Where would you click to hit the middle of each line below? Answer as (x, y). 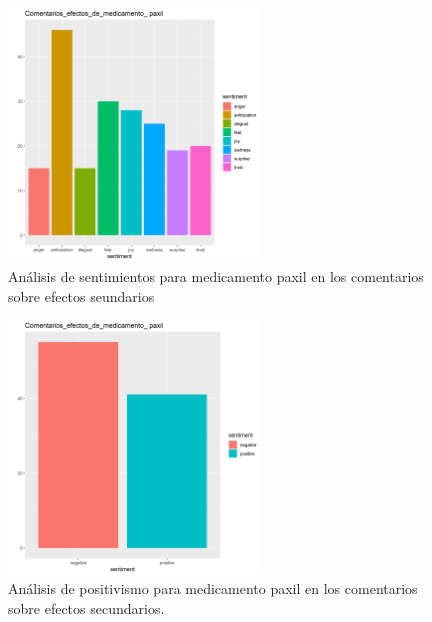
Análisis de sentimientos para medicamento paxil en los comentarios (216, 275)
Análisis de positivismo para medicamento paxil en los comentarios (213, 588)
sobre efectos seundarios (81, 295)
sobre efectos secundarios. (86, 607)
